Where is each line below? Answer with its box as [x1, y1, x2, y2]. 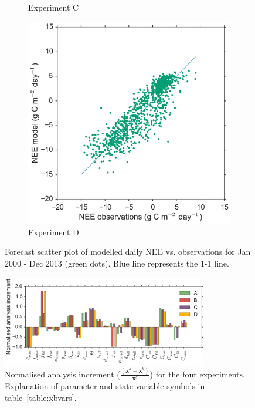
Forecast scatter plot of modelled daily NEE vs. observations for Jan [5, 245, 251, 258]
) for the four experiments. [149, 367, 245, 380]
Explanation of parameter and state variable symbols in [5, 380, 205, 392]
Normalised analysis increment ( [5, 367, 120, 380]
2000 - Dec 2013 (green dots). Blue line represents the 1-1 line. [5, 257, 229, 269]
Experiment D [28, 225, 79, 238]
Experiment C [28, 1, 79, 13]
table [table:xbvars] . [5, 391, 77, 403]
